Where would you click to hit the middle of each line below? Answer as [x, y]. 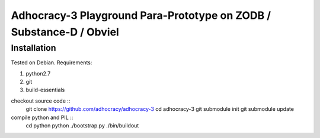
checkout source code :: [41, 101]
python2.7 [38, 73]
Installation [33, 48]
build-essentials [45, 90]
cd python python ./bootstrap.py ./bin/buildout [82, 125]
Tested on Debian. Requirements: [52, 63]
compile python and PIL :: [42, 117]
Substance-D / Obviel [65, 32]
